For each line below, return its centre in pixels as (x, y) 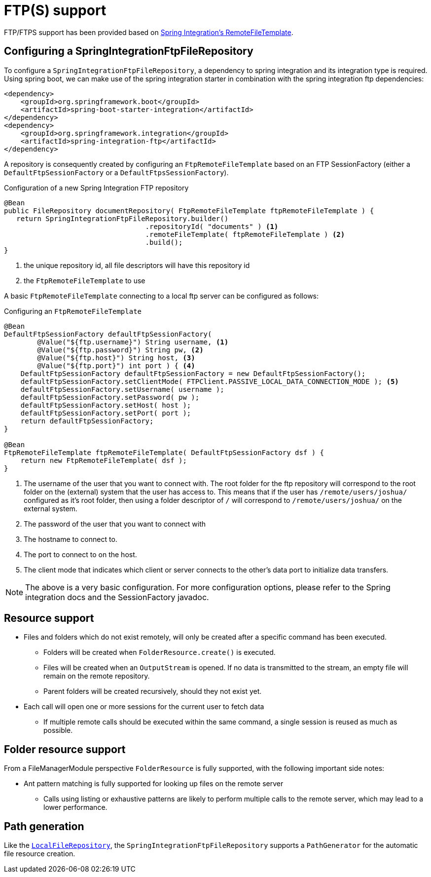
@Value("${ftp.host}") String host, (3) (116, 358)
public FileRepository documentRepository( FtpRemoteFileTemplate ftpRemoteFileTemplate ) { (189, 210)
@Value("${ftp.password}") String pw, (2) (120, 350)
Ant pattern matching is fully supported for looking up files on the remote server (154, 784)
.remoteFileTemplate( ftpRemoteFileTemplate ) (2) (245, 234)
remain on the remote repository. (97, 676)
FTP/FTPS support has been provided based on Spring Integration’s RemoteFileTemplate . (149, 32)
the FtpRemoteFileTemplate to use (85, 280)
